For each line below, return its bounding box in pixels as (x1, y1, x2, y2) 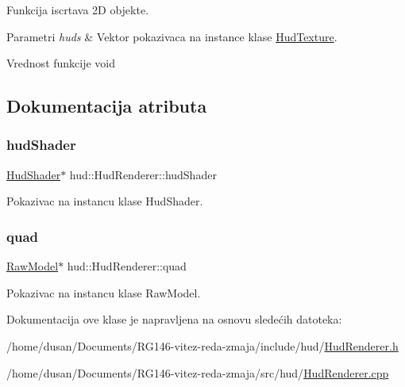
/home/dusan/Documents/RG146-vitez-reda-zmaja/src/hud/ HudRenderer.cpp (6, 364, 389, 381)
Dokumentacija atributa (6, 94, 207, 118)
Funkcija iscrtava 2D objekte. (6, 2, 149, 17)
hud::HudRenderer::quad (67, 258, 187, 274)
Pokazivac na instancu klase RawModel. (6, 284, 201, 301)
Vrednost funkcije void (6, 55, 116, 71)
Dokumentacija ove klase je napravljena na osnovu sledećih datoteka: (6, 311, 342, 328)
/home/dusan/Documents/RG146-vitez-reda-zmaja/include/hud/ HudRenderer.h (6, 337, 399, 354)
